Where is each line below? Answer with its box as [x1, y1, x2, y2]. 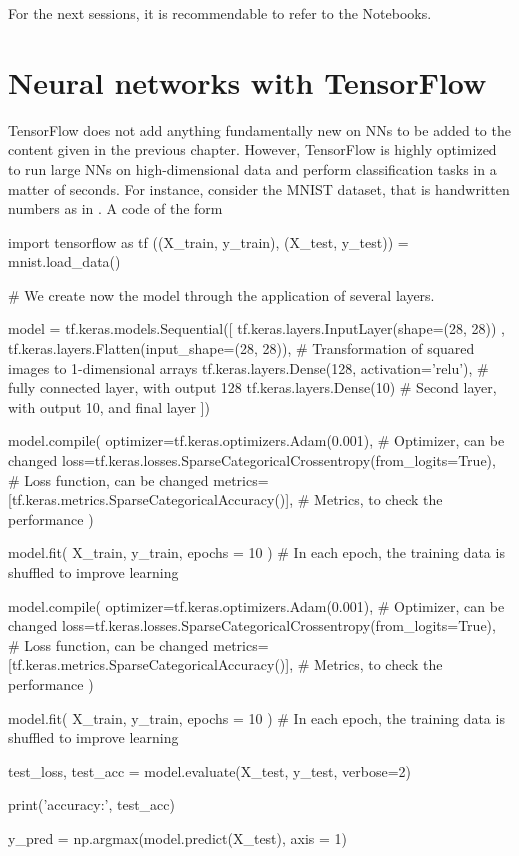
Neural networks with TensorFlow [8, 61, 487, 102]
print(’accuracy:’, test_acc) [8, 794, 175, 815]
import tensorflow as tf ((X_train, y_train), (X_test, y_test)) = [8, 231, 409, 252]
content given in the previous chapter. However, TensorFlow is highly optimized [8, 139, 497, 160]
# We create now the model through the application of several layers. [8, 284, 435, 305]
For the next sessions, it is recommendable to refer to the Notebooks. [8, 3, 432, 23]
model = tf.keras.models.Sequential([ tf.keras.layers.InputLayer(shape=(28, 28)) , [8, 318, 505, 339]
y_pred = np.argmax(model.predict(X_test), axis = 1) [8, 827, 348, 848]
